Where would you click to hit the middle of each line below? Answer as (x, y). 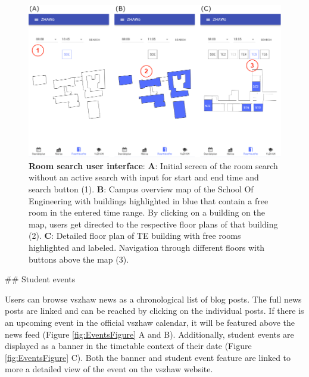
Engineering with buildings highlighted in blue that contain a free (149, 200)
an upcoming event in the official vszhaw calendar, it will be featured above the (150, 322)
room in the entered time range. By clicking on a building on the (147, 212)
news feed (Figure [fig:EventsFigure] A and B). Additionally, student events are (149, 334)
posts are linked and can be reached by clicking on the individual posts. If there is (154, 311)
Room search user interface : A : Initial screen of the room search (153, 165)
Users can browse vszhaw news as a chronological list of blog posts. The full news (153, 299)
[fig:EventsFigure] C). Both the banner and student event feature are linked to (148, 357)
